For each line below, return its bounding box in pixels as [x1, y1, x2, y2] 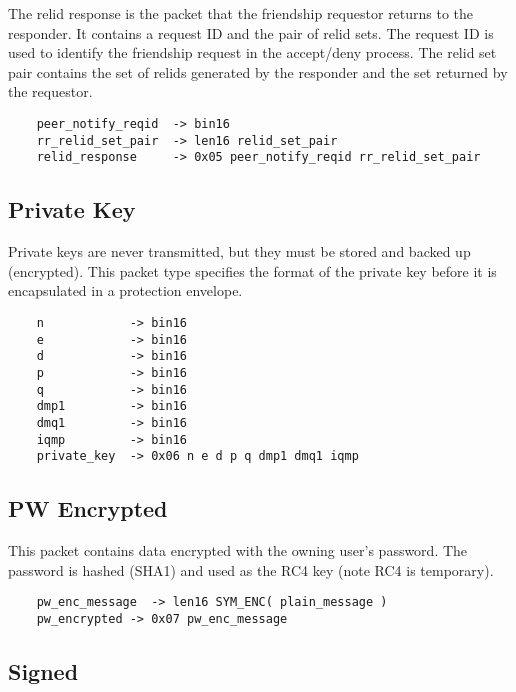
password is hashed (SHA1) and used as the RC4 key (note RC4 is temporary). [8, 559, 494, 580]
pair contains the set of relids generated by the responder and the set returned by [8, 61, 508, 82]
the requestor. [8, 81, 93, 102]
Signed [8, 655, 79, 686]
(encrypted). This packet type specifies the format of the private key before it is [8, 260, 497, 281]
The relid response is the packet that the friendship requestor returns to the [8, 3, 474, 23]
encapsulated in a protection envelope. [8, 280, 243, 301]
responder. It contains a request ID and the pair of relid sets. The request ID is [8, 22, 494, 43]
